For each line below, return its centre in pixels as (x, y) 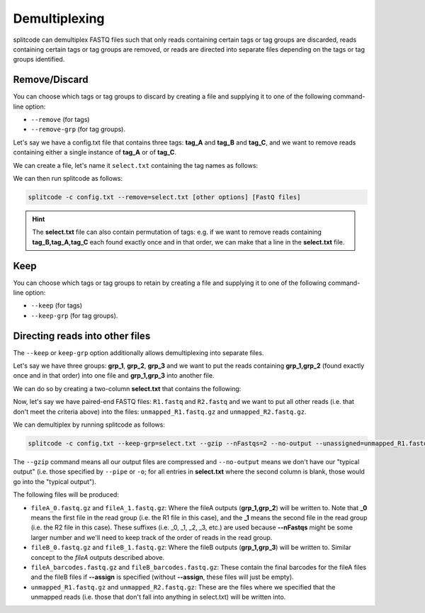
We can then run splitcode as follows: (68, 178)
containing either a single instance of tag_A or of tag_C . (95, 152)
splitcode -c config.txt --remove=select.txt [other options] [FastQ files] (164, 197)
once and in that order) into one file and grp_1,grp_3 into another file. (114, 376)
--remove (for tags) (60, 120)
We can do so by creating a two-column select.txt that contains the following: (127, 388)
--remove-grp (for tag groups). (78, 129)
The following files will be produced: (66, 495)
